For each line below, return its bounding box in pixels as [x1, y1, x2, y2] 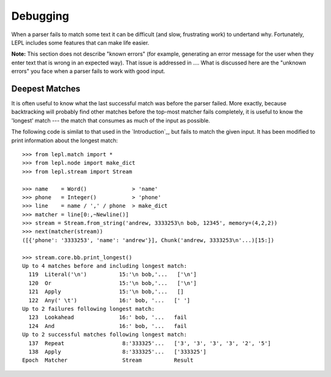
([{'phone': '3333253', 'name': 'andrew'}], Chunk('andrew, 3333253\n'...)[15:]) [22, 237, 275, 243]
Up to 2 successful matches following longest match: [22, 331, 187, 338]
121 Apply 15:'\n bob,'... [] [28, 288, 184, 295]
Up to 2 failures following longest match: [22, 305, 155, 312]
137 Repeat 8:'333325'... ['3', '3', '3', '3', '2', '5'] [28, 340, 272, 346]
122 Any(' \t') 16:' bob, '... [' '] [28, 297, 191, 303]
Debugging [11, 9, 70, 23]
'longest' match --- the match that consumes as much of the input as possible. [11, 116, 211, 124]
